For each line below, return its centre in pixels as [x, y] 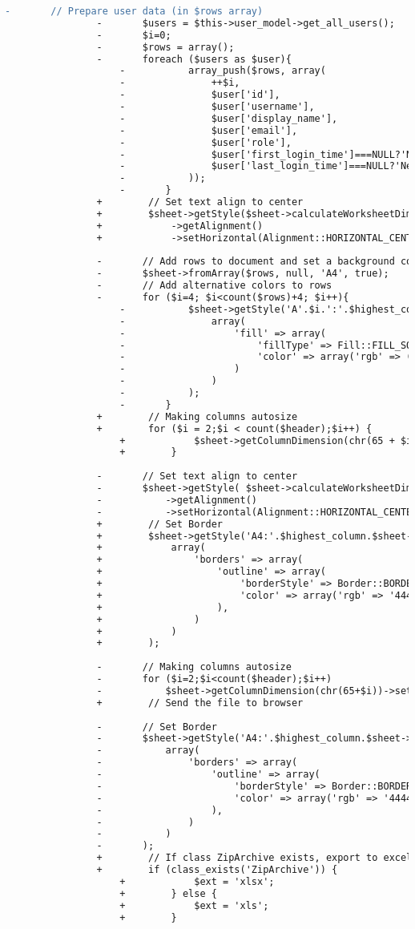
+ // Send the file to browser [200, 703]
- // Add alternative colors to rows [214, 286]
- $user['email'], [209, 130]
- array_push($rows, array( [223, 71]
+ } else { [168, 893]
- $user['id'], [200, 95]
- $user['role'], [205, 142]
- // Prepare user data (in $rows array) [134, 11]
